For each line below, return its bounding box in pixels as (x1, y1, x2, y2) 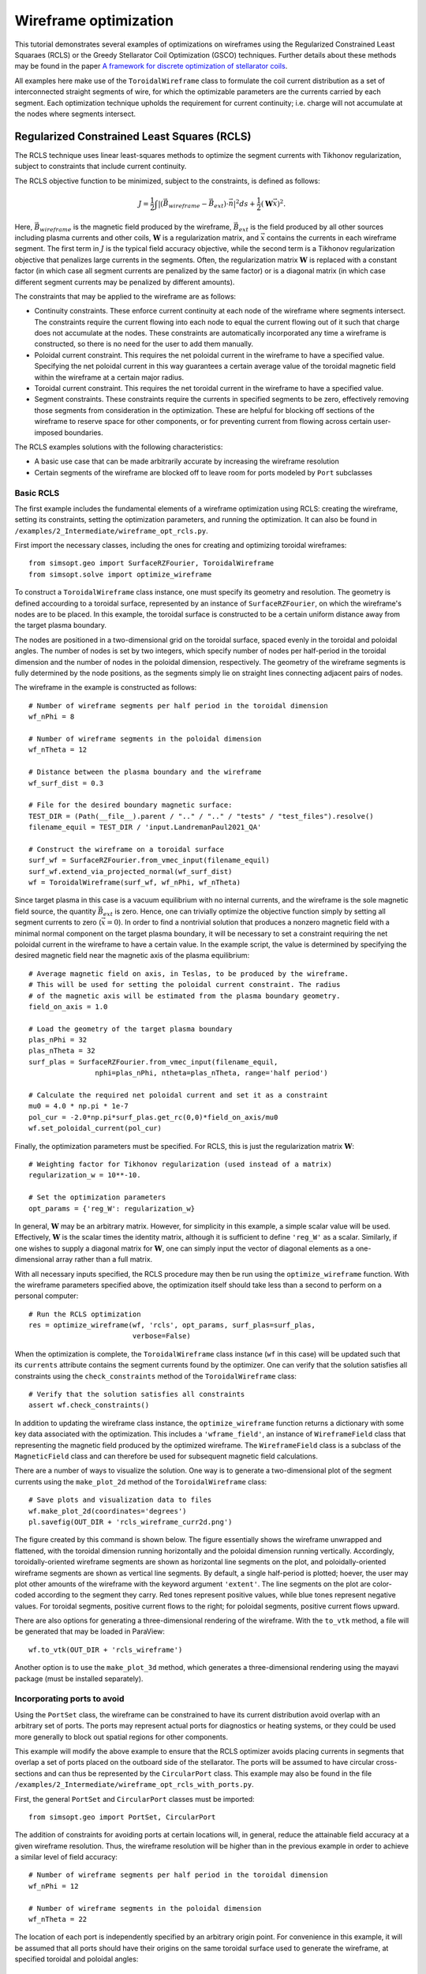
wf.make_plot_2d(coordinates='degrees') (28, 1507, 187, 1515)
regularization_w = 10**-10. (28, 1171, 141, 1180)
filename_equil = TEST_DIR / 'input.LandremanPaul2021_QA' (28, 823, 262, 832)
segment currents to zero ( (14, 918, 102, 927)
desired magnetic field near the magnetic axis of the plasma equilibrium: (14, 951, 250, 960)
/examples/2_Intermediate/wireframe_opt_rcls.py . (14, 526, 208, 535)
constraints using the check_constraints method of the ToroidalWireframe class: (14, 1371, 297, 1381)
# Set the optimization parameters (28, 1193, 166, 1202)
